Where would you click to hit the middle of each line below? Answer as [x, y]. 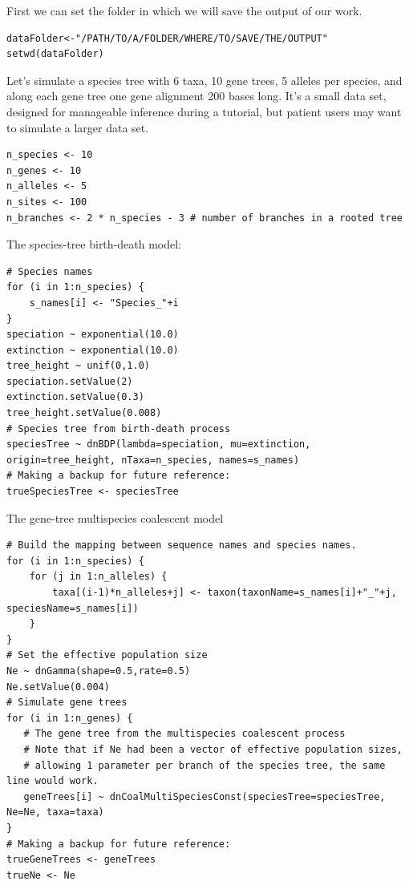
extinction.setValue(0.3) [75, 397]
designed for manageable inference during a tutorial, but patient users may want [204, 111]
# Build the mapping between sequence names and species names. [182, 546]
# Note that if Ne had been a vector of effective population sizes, [213, 749]
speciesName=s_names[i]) [73, 608]
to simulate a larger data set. [78, 127]
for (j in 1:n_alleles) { [98, 577]
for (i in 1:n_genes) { [70, 718]
